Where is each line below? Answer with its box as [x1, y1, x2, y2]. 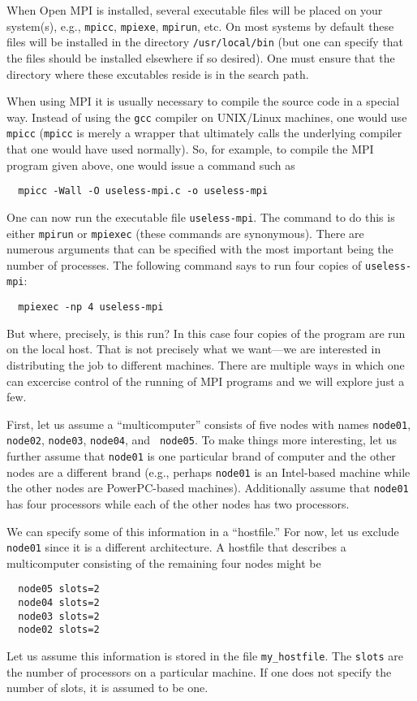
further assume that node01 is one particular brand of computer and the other [6, 448, 396, 464]
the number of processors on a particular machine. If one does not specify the [6, 663, 392, 680]
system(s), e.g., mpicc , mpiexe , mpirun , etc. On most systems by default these [6, 17, 394, 34]
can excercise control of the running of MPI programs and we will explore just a [6, 372, 405, 389]
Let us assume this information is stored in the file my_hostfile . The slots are [6, 647, 404, 664]
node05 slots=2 [18, 583, 100, 595]
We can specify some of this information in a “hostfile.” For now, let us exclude [6, 522, 399, 539]
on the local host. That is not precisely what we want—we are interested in [6, 340, 381, 357]
